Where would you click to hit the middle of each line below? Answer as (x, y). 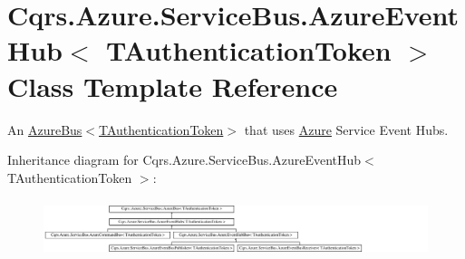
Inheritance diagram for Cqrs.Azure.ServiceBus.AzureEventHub (184, 160)
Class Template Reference (173, 86)
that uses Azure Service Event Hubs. (346, 129)
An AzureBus (45, 129)
